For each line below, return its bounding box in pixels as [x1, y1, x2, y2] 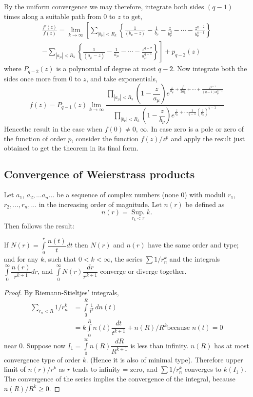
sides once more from [4, 73, 67, 83]
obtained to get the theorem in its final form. [4, 143, 138, 153]
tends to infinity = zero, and [72, 364, 158, 374]
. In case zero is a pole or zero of [147, 124, 244, 134]
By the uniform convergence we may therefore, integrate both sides [4, 1, 204, 11]
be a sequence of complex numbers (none [57, 189, 179, 200]
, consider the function [71, 133, 139, 143]
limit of [4, 364, 26, 374]
